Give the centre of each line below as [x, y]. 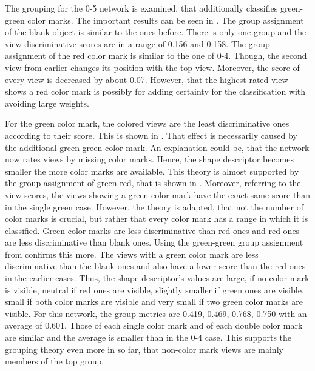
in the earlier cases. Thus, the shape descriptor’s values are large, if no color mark [157, 278]
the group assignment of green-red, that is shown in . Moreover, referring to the [153, 183]
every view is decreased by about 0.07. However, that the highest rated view [147, 79]
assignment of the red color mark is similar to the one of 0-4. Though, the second [156, 55]
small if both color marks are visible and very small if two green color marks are [154, 302]
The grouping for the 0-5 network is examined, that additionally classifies [141, 8]
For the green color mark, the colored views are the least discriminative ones [147, 123]
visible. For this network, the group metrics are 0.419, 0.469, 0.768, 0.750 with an [156, 313]
